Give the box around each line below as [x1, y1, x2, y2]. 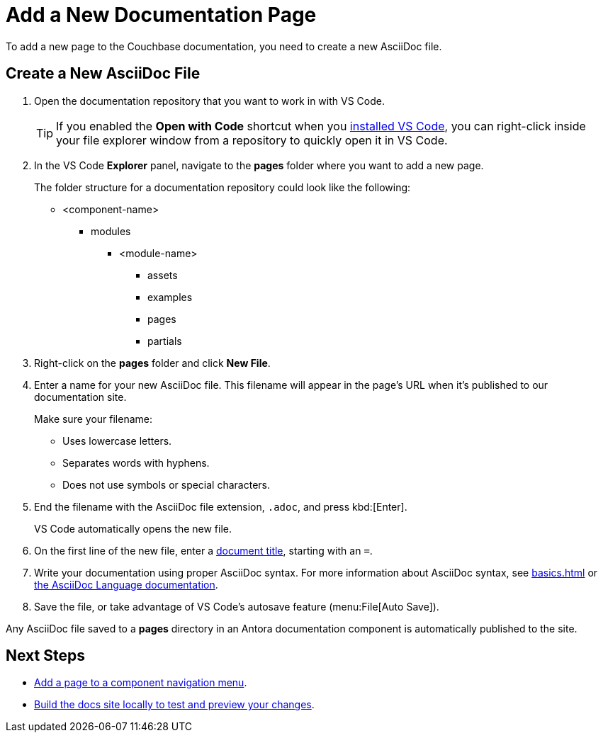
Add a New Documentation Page [6, 3, 317, 27]
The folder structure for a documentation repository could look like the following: [34, 181, 411, 193]
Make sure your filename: [34, 412, 152, 425]
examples [147, 290, 193, 303]
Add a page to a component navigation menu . [34, 676, 247, 689]
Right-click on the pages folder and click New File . [34, 356, 271, 369]
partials [147, 334, 182, 347]
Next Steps [6, 647, 85, 665]
